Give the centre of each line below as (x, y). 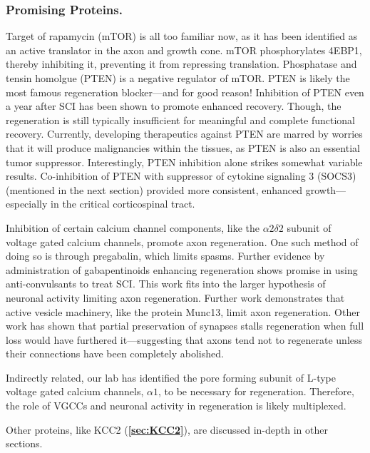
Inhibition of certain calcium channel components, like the (133, 227)
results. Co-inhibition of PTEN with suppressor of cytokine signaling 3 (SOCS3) (181, 176)
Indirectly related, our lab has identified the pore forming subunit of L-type (171, 377)
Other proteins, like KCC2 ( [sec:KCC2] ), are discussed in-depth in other (167, 429)
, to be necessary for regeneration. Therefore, (256, 391)
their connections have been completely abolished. (115, 353)
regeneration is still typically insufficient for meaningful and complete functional (180, 119)
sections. (24, 443)
